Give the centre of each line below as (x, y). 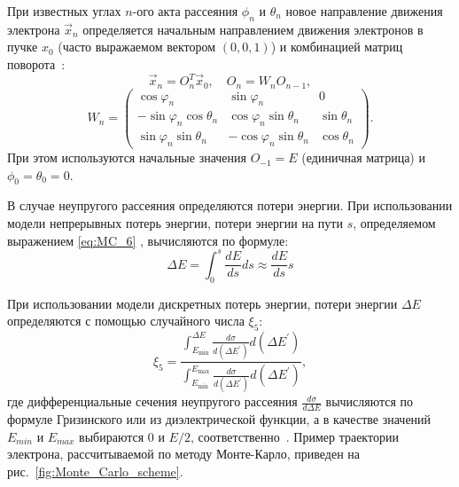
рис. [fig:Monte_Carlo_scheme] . (95, 471)
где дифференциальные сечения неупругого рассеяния (152, 401)
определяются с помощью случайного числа (126, 321)
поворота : (36, 63)
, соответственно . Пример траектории (294, 436)
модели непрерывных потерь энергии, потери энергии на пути (175, 223)
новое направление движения (364, 11)
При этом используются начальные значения (127, 157)
